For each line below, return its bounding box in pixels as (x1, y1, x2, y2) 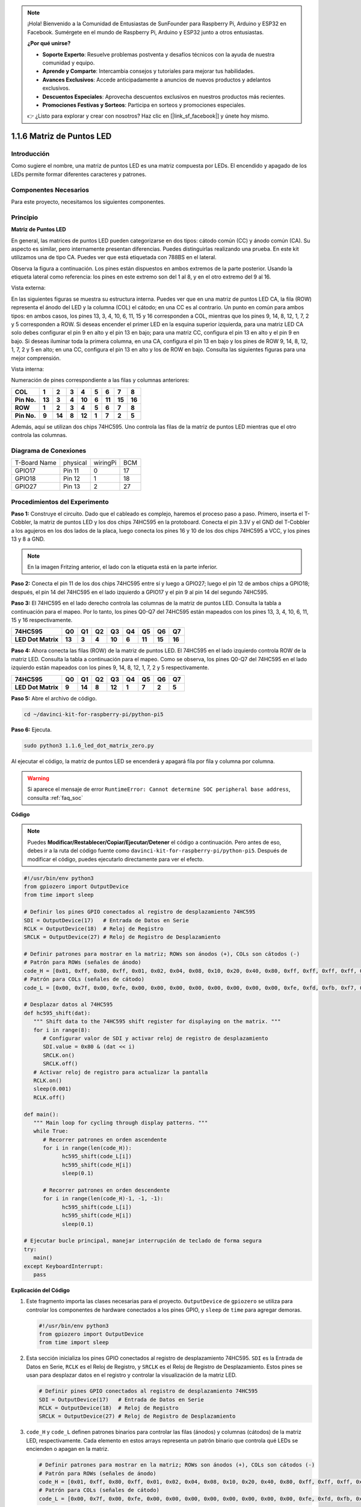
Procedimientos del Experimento (11, 497, 109, 506)
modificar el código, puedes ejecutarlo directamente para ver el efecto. (27, 855, 204, 863)
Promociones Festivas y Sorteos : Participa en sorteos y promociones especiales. (42, 101, 246, 109)
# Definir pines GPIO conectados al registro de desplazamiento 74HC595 (39, 1388, 258, 1395)
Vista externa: (11, 284, 46, 292)
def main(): (23, 1111, 60, 1118)
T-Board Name (14, 459, 57, 467)
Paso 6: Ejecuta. (11, 726, 52, 734)
